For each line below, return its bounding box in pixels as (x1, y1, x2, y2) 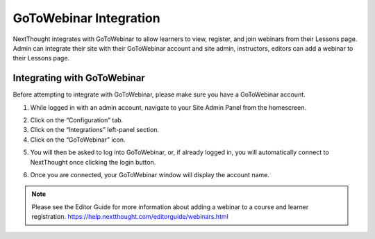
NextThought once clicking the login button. (30, 158, 156, 166)
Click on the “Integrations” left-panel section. (30, 126, 160, 134)
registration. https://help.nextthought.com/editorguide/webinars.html (31, 213, 228, 221)
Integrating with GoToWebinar (12, 72, 145, 84)
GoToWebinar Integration (12, 10, 160, 26)
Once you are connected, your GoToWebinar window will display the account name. (30, 170, 270, 179)
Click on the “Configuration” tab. (30, 116, 124, 124)
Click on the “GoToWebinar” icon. (30, 135, 126, 144)
